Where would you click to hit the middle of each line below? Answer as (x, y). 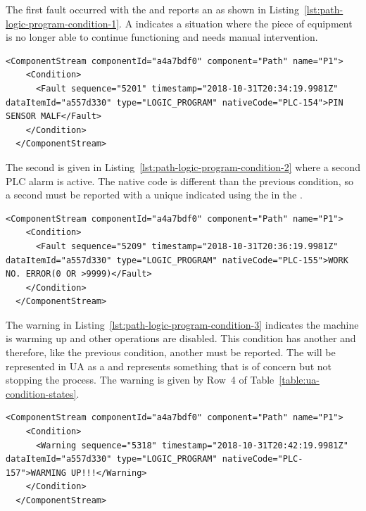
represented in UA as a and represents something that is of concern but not (169, 366)
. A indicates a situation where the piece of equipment (236, 23)
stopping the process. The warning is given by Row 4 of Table (140, 380)
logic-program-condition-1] (63, 23)
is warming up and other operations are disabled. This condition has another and (181, 338)
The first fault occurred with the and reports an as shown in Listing (152, 9)
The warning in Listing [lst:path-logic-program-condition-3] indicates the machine (182, 324)
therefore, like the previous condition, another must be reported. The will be (171, 352)
